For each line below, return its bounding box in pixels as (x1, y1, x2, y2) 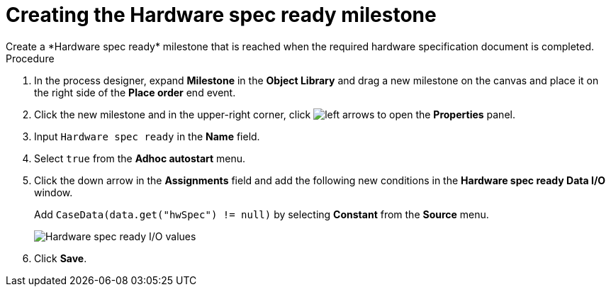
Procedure (6, 52, 55, 64)
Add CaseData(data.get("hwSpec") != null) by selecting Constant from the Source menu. (34, 208, 489, 220)
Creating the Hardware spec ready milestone (6, 3, 437, 27)
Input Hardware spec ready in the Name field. (34, 130, 260, 142)
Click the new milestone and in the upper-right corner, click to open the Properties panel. (34, 108, 515, 120)
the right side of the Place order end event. (34, 86, 236, 99)
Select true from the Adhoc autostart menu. (34, 152, 246, 164)
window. (34, 186, 73, 198)
